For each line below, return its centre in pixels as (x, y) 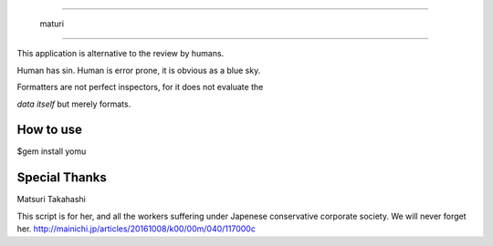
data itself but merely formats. (74, 104)
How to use (49, 130)
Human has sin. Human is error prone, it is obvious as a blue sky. (139, 70)
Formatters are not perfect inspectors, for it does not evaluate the (140, 87)
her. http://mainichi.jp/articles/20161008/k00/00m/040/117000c (136, 229)
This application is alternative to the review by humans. (121, 54)
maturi (52, 24)
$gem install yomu (52, 151)
